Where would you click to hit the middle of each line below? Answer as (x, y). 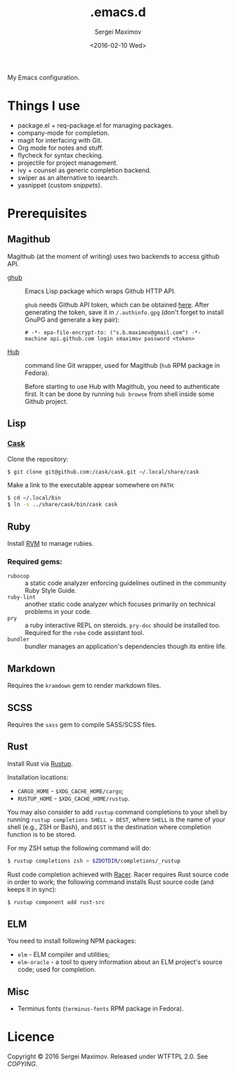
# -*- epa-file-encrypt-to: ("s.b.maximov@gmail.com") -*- (113, 332)
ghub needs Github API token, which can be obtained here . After (117, 305)
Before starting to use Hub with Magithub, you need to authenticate (122, 386)
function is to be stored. (42, 834)
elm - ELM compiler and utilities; (64, 954)
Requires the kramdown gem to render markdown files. (84, 686)
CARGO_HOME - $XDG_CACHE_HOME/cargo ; (71, 791)
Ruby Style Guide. (51, 591)
